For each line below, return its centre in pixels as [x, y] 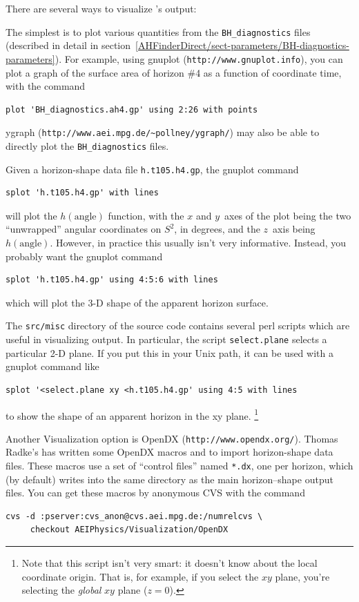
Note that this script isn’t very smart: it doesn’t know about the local [169, 563]
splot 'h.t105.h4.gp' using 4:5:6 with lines [112, 280]
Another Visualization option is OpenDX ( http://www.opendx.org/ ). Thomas [172, 438]
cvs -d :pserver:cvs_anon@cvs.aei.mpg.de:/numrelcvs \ [134, 516]
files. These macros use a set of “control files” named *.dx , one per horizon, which [179, 465]
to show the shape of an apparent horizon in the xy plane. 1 [132, 414]
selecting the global [61, 590]
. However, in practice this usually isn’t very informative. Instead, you [198, 243]
